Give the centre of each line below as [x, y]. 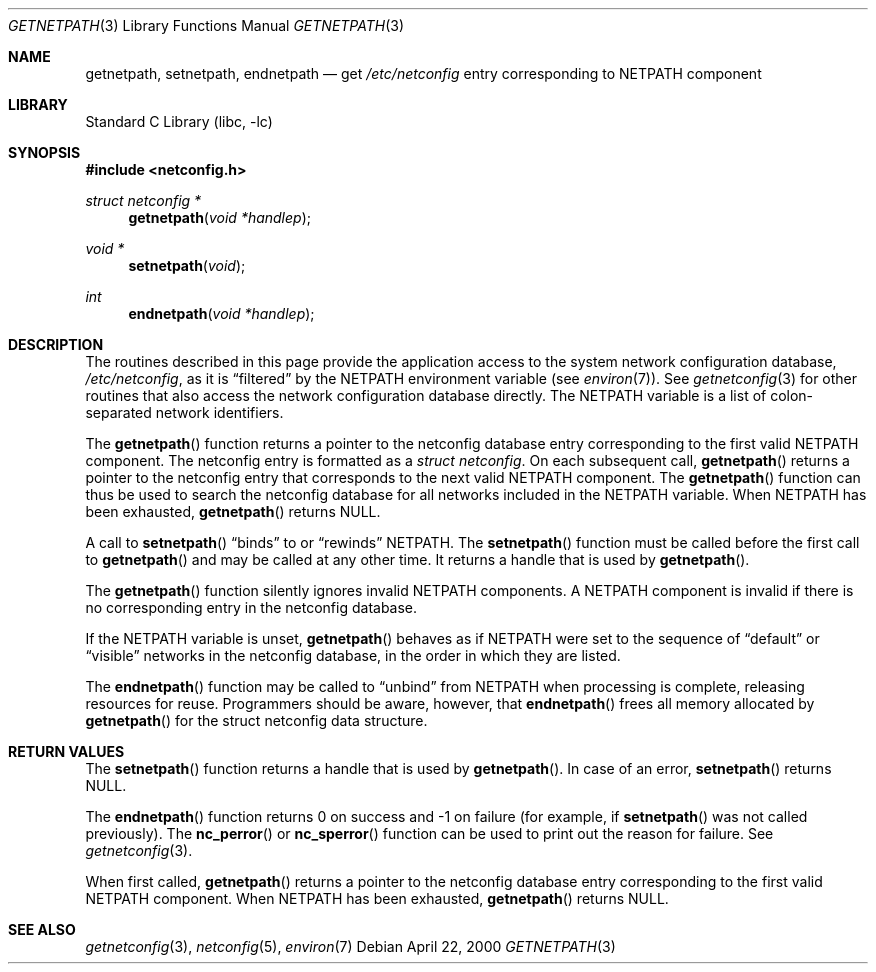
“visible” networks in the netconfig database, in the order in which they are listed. [353, 655]
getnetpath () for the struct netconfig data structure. [256, 720]
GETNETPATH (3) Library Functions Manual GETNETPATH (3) [206, 25]
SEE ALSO [42, 929]
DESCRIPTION [56, 344]
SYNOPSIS [44, 152]
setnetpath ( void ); [187, 265]
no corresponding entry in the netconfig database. [251, 607]
